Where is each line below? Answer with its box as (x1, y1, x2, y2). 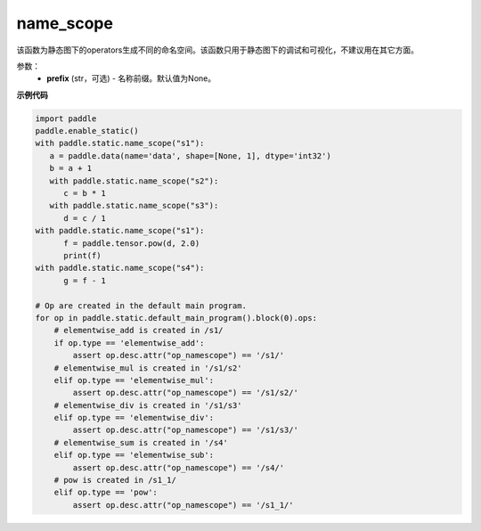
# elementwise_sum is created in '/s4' (53, 437, 229, 447)
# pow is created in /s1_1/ (53, 475, 177, 486)
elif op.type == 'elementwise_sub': (53, 450, 214, 461)
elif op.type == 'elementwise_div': (53, 413, 214, 423)
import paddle (35, 113, 97, 124)
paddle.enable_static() (35, 126, 140, 136)
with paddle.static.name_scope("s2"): (49, 176, 219, 186)
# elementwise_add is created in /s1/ (53, 325, 224, 336)
